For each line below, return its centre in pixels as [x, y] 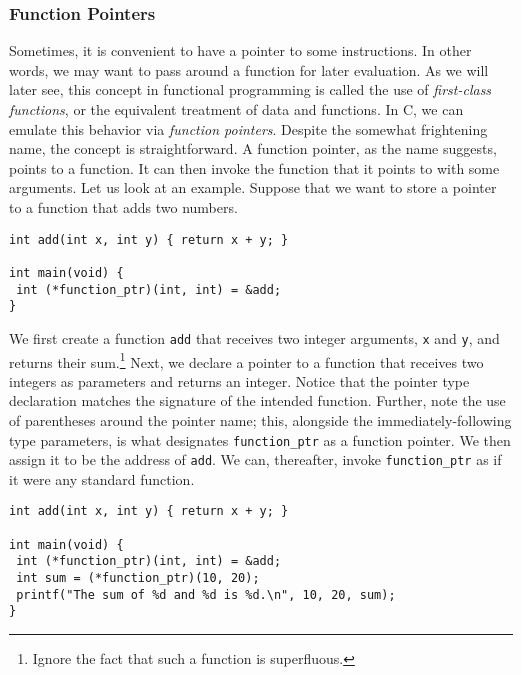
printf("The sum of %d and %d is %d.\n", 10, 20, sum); [206, 594]
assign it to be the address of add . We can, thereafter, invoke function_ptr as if [255, 459]
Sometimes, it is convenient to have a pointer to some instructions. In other [240, 50]
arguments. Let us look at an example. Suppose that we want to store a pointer [253, 187]
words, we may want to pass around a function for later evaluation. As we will [249, 69]
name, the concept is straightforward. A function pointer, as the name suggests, [253, 148]
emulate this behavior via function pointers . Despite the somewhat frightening [248, 128]
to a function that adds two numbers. [123, 206]
